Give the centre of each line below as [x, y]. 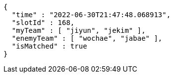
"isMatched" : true [49, 46]
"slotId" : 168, [43, 23]
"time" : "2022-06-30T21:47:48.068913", [91, 15]
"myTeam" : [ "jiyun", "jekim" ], [79, 30]
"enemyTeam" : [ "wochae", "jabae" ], [87, 38]
